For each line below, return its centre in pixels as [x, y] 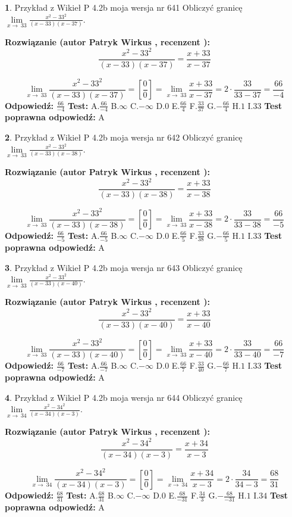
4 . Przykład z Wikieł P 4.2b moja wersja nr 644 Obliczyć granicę [124, 397]
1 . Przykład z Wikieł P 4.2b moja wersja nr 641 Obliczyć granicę [124, 7]
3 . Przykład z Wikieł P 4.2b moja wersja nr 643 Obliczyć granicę [124, 267]
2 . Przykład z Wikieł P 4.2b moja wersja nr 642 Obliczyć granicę [124, 137]
